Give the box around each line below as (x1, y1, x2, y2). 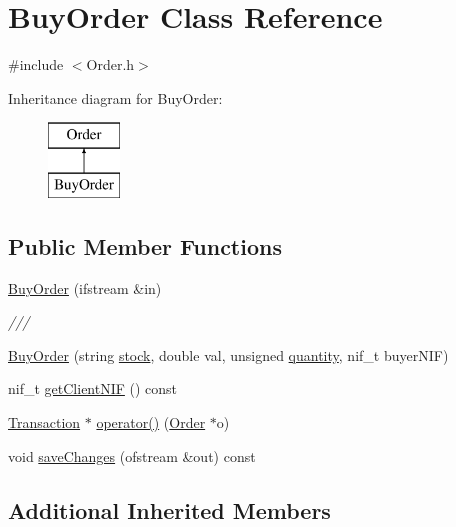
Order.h (86, 54, 135, 75)
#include (8, 54, 64, 75)
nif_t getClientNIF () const (8, 378, 178, 399)
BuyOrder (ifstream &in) (8, 277, 162, 298)
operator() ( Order (96, 412, 206, 433)
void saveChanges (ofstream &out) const (8, 445, 256, 466)
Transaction (8, 412, 81, 433)
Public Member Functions (8, 230, 282, 261)
